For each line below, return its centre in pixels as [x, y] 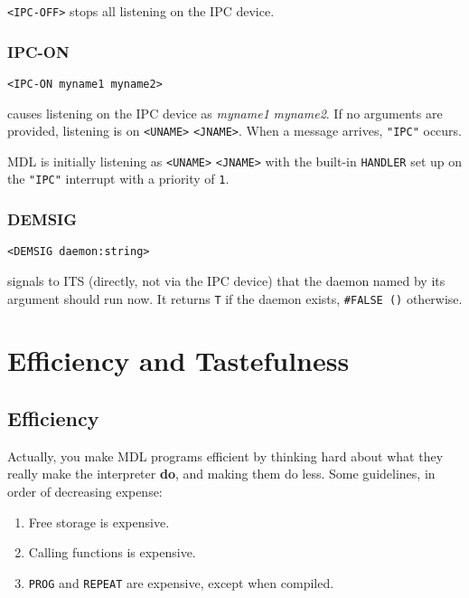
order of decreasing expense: [85, 491]
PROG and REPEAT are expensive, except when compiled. [181, 582]
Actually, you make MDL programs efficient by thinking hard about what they [225, 456]
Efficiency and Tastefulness [178, 361]
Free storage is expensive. [99, 522]
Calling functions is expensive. [112, 552]
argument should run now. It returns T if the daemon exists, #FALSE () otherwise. [235, 298]
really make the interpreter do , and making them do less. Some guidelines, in [221, 474]
